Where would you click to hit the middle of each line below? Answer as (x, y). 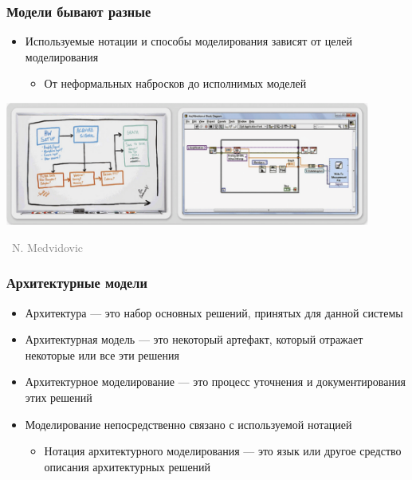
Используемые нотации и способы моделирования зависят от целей (189, 41)
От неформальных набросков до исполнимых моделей (175, 83)
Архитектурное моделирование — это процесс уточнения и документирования (215, 382)
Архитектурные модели (77, 283)
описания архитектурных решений (128, 466)
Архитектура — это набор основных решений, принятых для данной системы (214, 312)
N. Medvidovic (47, 247)
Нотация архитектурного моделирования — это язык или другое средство (223, 451)
